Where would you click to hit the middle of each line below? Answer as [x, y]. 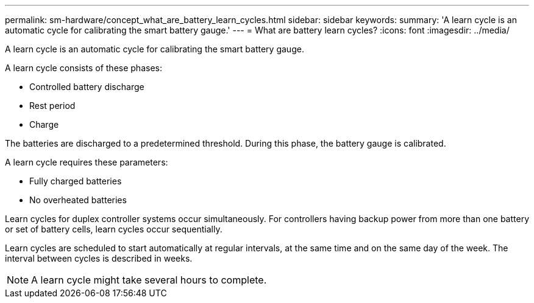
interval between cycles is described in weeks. [99, 258]
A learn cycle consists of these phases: [84, 68]
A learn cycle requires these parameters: [87, 162]
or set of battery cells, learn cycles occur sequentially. [114, 229]
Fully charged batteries [76, 181]
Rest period [52, 106]
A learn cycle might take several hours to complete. [149, 280]
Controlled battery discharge [87, 87]
